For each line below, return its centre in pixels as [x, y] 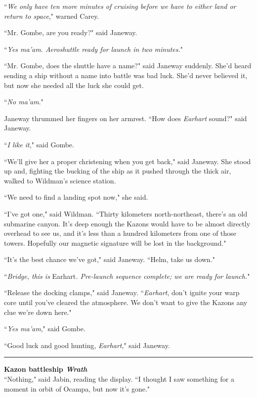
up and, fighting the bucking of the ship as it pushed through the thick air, [118, 171]
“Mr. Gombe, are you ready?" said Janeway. [71, 32]
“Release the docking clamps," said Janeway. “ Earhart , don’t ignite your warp [122, 292]
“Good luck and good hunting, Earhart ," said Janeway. [87, 345]
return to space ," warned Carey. [52, 16]
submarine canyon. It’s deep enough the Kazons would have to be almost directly [127, 223]
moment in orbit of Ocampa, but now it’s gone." [77, 388]
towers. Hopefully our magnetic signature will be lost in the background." [115, 243]
